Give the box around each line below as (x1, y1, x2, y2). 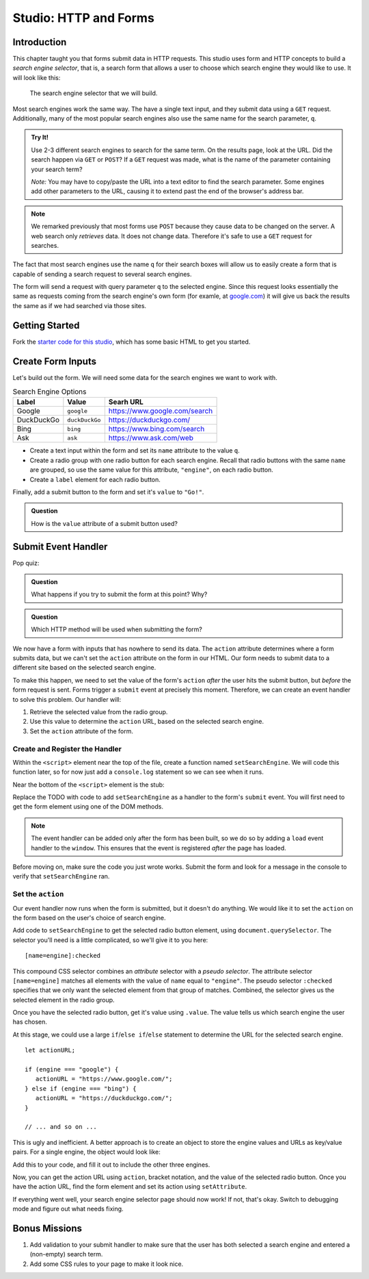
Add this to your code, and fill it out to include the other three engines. (12, 1161, 210, 1169)
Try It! (31, 134, 49, 142)
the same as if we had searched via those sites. (12, 301, 147, 309)
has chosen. (12, 1017, 47, 1026)
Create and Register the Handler (12, 744, 122, 753)
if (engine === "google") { (25, 1065, 119, 1074)
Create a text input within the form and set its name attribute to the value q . (29, 446, 241, 455)
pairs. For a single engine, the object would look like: (12, 1148, 161, 1156)
